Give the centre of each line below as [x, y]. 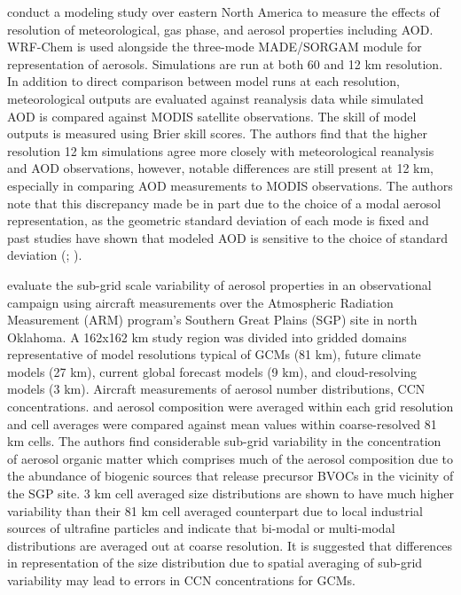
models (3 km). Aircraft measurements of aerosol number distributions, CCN [216, 389]
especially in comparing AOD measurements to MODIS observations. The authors [230, 185]
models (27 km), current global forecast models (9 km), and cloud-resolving [212, 371]
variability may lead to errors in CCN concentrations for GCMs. [181, 580]
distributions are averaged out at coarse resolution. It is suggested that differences [230, 545]
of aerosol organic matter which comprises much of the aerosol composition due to [230, 458]
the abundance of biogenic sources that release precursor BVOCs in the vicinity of [230, 476]
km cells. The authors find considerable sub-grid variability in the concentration [224, 441]
